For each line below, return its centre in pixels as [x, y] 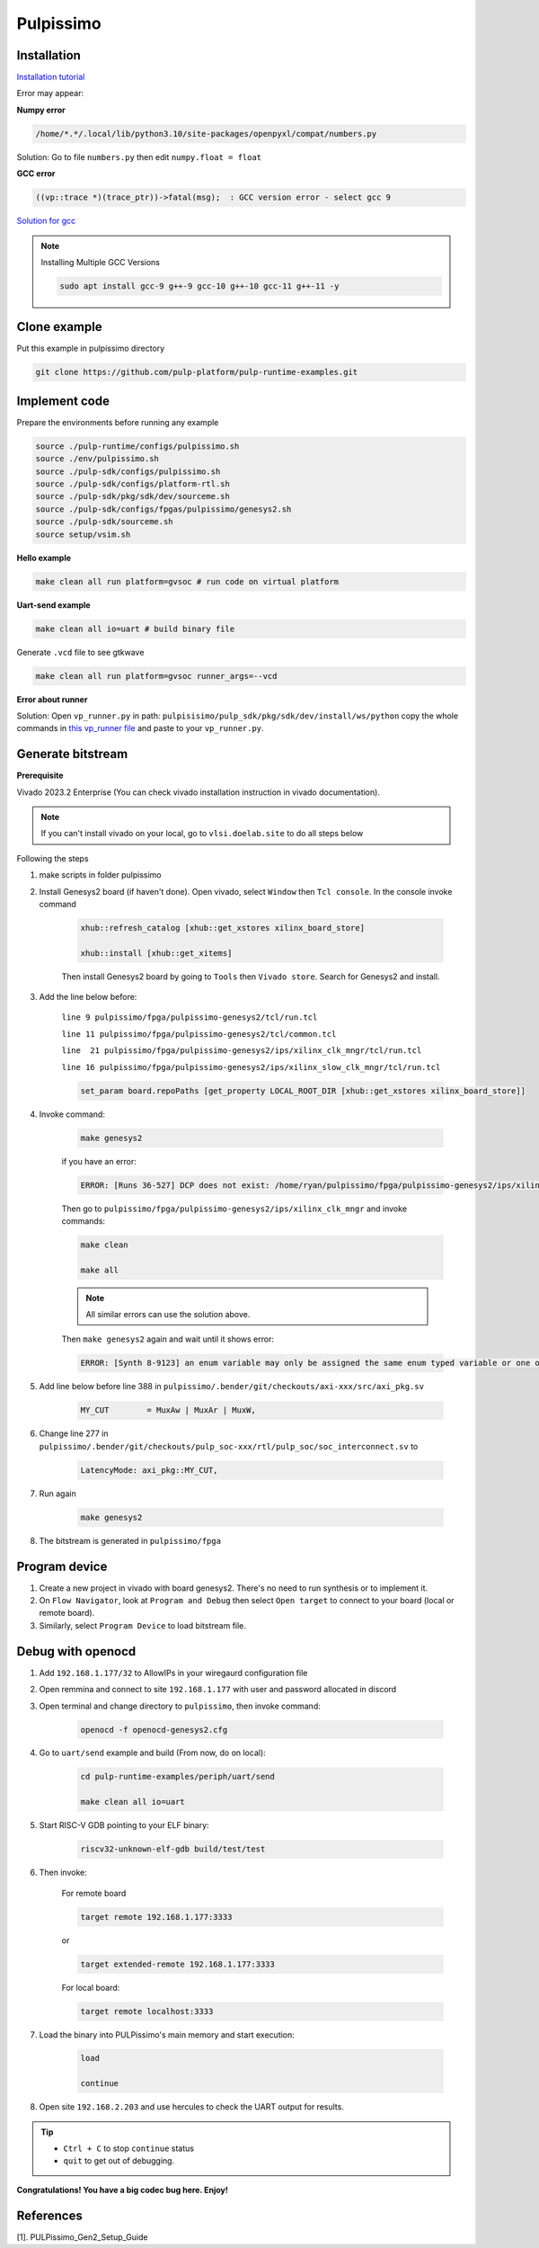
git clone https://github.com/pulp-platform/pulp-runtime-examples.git [197, 372]
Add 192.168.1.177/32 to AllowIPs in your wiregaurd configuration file [173, 1673]
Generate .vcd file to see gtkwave [80, 652]
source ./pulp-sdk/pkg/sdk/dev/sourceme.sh [133, 496]
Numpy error [41, 110]
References [49, 2215]
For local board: [91, 1987]
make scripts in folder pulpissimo [100, 875]
